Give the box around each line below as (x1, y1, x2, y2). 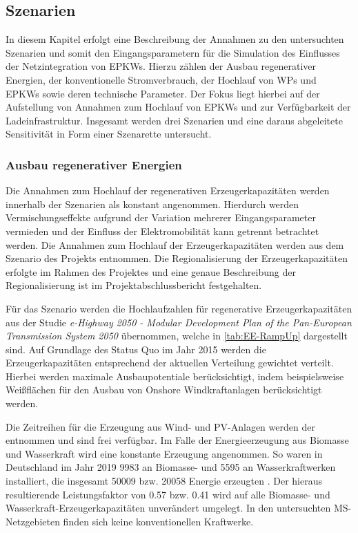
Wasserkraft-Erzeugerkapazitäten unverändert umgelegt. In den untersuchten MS (6, 501, 348, 515)
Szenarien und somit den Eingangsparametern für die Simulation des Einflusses (6, 45, 340, 59)
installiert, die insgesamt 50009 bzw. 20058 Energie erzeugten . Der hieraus (6, 474, 322, 488)
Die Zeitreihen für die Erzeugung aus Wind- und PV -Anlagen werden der (6, 419, 315, 433)
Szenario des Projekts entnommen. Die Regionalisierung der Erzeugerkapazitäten (6, 251, 348, 265)
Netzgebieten (6, 514, 60, 528)
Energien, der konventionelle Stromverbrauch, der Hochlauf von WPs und (6, 72, 317, 86)
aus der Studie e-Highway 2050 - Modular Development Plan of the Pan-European (6, 315, 352, 329)
